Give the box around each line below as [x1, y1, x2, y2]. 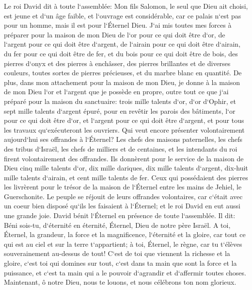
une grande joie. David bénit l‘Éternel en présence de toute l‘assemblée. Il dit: [4, 210, 236, 221]
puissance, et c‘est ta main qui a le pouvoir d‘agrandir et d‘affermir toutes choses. [4, 267, 246, 277]
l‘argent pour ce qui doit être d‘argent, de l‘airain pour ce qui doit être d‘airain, [4, 39, 241, 49]
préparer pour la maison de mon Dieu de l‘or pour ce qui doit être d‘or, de [4, 29, 225, 39]
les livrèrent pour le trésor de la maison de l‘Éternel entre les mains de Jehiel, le [4, 182, 242, 192]
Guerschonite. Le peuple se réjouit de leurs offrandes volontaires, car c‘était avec [4, 191, 243, 201]
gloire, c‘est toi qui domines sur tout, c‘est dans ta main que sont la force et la [4, 258, 237, 268]
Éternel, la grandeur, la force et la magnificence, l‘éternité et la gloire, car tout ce [4, 229, 246, 239]
